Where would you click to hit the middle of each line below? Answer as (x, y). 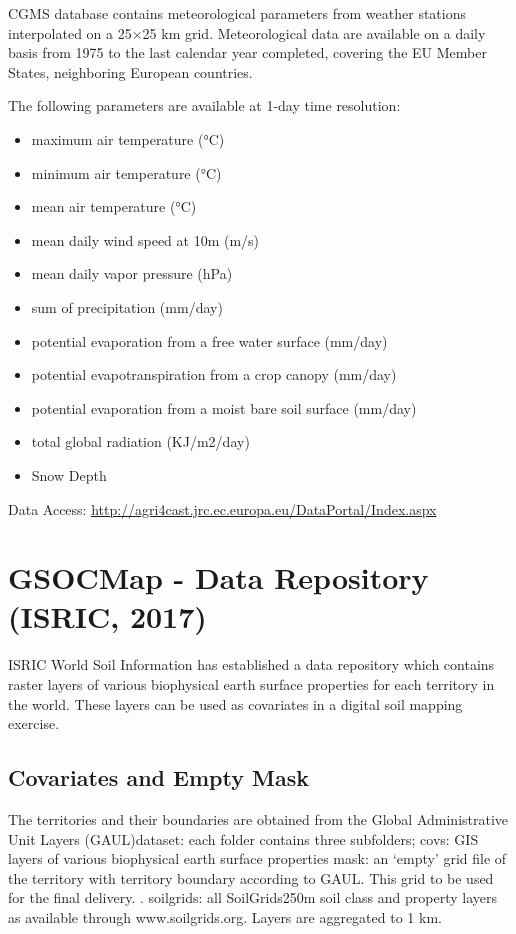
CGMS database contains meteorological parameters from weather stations (237, 13)
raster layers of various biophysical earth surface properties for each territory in (251, 684)
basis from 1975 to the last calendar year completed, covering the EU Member (247, 52)
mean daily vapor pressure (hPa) (132, 273)
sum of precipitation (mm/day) (127, 306)
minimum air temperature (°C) (126, 172)
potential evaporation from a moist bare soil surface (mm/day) (224, 407)
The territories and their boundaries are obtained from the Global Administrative (258, 818)
